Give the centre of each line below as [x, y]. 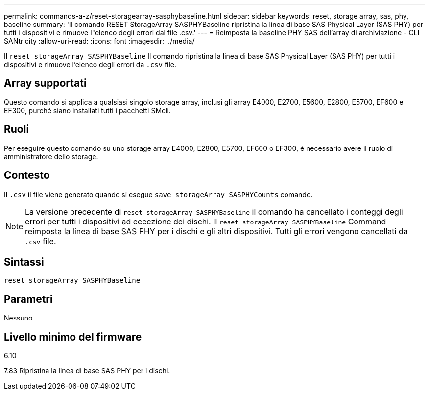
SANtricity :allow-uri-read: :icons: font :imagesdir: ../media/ [99, 41]
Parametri [28, 299]
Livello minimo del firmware [73, 337]
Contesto [27, 175]
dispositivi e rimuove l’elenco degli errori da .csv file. [90, 64]
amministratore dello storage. [51, 156]
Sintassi [24, 262]
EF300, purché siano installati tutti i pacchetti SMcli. [87, 110]
